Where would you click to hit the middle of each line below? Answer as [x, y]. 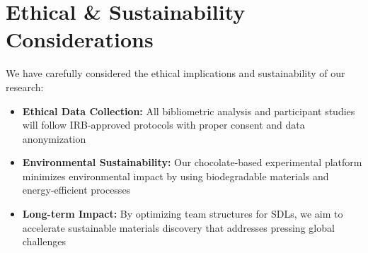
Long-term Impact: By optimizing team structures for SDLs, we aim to [183, 214]
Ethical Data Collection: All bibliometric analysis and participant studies [189, 111]
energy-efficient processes [76, 190]
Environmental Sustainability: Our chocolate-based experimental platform [192, 162]
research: [25, 87]
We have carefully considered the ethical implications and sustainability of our [176, 73]
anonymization [54, 138]
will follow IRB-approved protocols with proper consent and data [163, 125]
